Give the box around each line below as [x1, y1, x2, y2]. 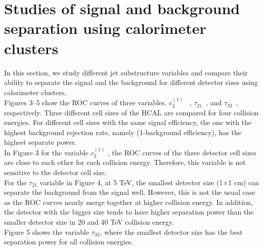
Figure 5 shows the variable [4, 226, 90, 237]
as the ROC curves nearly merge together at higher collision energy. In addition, [4, 196, 253, 207]
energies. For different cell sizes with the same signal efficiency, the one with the [4, 117, 252, 128]
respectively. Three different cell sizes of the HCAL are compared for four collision [4, 107, 259, 117]
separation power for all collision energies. [4, 236, 134, 247]
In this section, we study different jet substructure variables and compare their [4, 67, 248, 77]
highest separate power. [4, 137, 77, 147]
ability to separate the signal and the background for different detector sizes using [4, 77, 258, 88]
